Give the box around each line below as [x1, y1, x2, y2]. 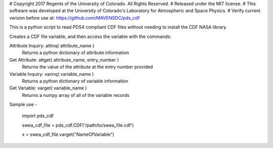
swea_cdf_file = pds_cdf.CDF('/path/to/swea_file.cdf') [22, 122, 134, 128]
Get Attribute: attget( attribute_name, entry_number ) [9, 57, 119, 63]
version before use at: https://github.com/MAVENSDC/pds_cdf [9, 15, 140, 21]
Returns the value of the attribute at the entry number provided [22, 64, 153, 70]
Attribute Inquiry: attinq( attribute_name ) [9, 42, 95, 48]
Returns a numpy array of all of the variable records [22, 92, 130, 98]
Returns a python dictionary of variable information [22, 78, 128, 84]
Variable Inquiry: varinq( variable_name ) [9, 71, 94, 77]
